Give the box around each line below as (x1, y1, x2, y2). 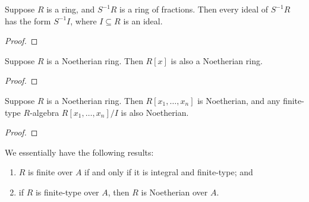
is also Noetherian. (121, 106, 189, 118)
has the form (5, 14, 51, 27)
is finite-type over (35, 185, 99, 198)
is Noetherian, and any (197, 94, 280, 106)
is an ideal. (123, 14, 163, 27)
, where (70, 14, 97, 27)
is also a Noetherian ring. (171, 54, 263, 67)
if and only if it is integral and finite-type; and (84, 166, 253, 178)
